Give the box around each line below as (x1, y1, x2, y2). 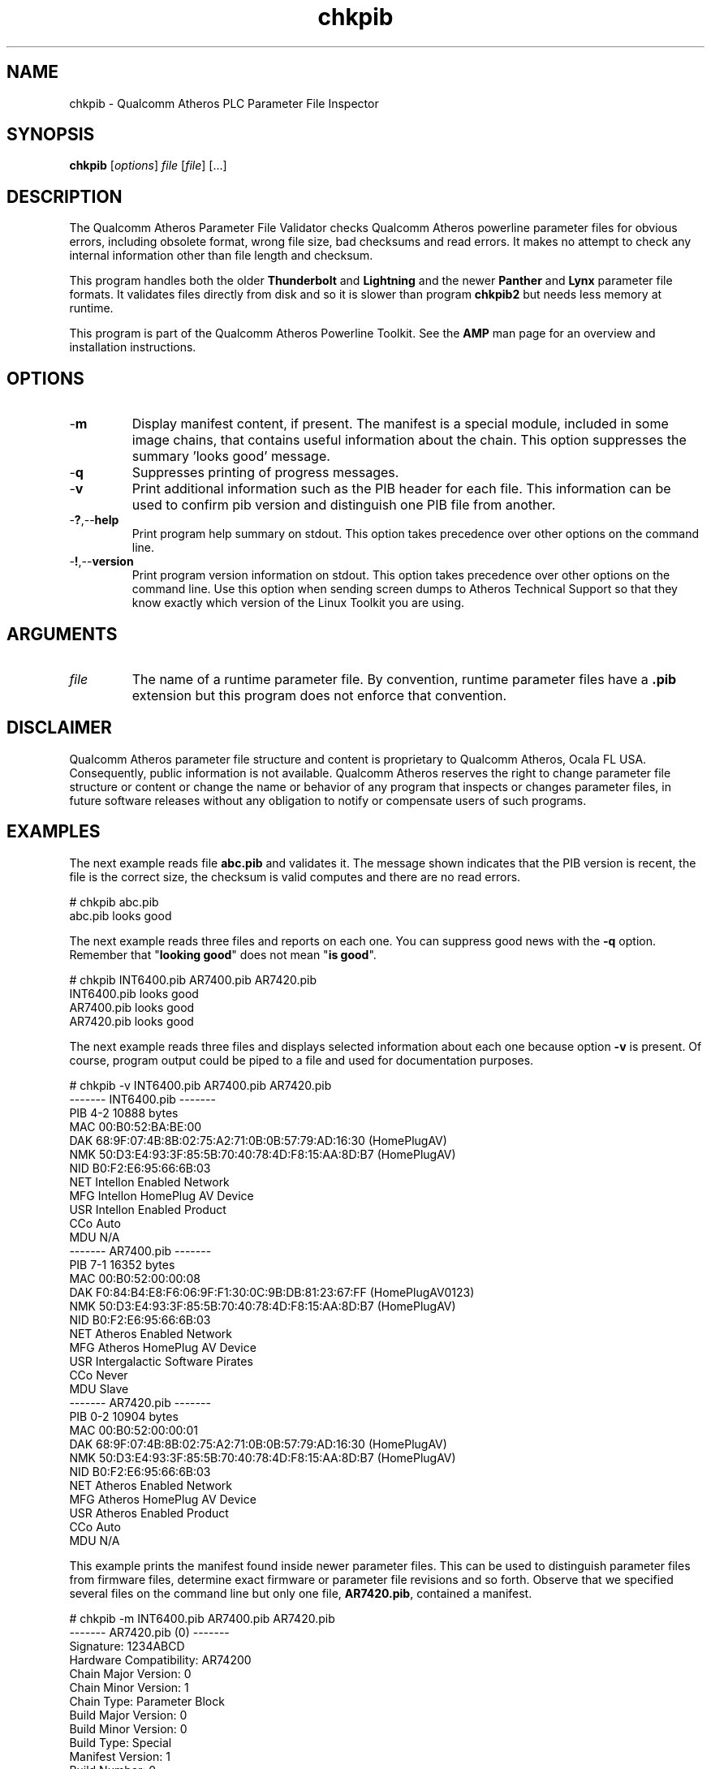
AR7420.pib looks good (69, 1014, 194, 1028)
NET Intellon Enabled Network (69, 1174, 230, 1189)
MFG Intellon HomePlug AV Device (69, 1188, 254, 1203)
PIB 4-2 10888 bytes (69, 1105, 179, 1120)
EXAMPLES (6, 821, 101, 842)
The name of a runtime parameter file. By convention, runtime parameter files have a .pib (131, 670, 677, 687)
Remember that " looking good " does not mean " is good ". (69, 947, 377, 962)
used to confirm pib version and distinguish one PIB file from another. (131, 497, 556, 514)
